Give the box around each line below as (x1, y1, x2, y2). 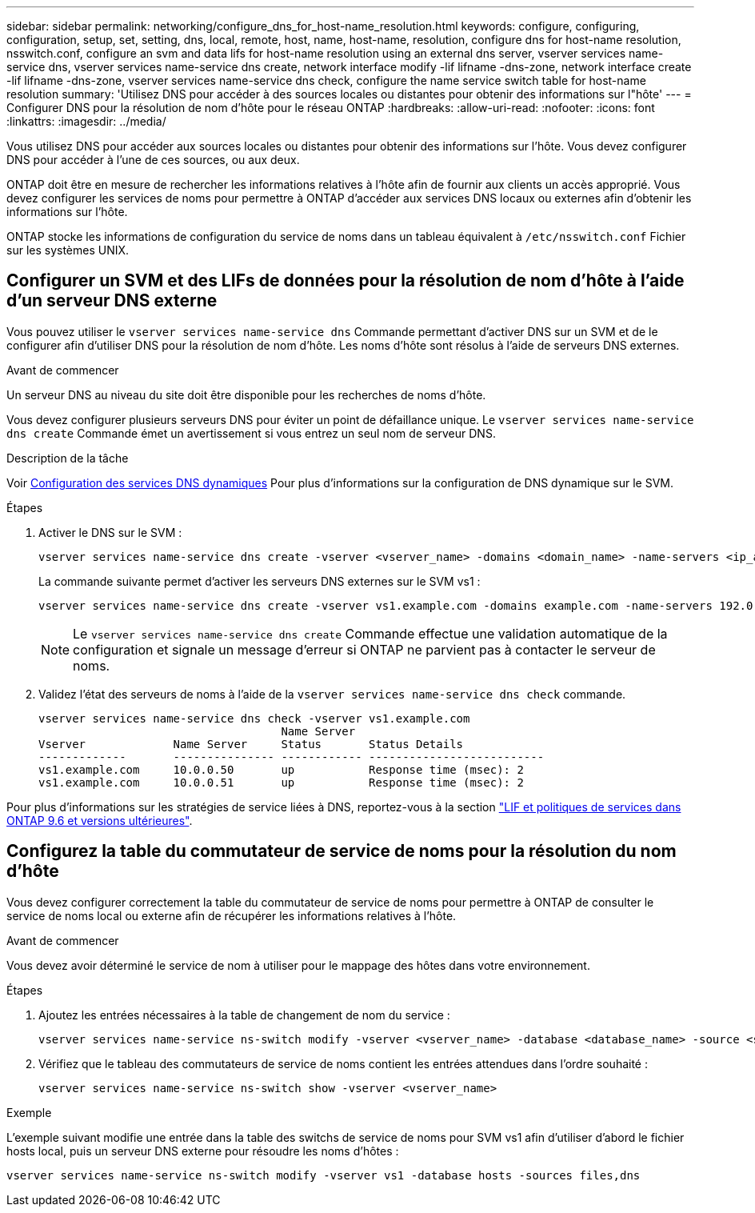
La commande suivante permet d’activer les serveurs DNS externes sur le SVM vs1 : (38, 574, 481, 588)
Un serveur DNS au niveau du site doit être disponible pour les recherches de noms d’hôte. (6, 387, 486, 402)
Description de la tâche (6, 450, 129, 465)
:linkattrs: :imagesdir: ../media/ (6, 114, 166, 128)
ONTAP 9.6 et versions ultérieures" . (6, 813, 193, 827)
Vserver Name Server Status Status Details (38, 737, 464, 751)
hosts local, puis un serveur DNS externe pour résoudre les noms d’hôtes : (6, 1143, 399, 1158)
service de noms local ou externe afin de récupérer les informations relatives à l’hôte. (6, 908, 457, 923)
